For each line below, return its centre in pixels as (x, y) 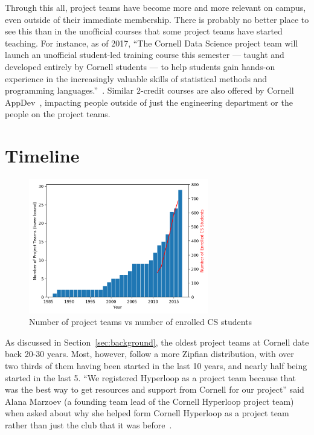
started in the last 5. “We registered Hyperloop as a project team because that (150, 377)
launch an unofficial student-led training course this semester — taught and (145, 55)
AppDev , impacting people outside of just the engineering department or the (149, 102)
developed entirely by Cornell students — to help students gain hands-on (140, 66)
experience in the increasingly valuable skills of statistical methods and (136, 78)
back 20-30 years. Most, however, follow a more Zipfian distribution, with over (149, 354)
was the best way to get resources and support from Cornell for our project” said (155, 389)
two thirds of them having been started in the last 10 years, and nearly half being (156, 366)
